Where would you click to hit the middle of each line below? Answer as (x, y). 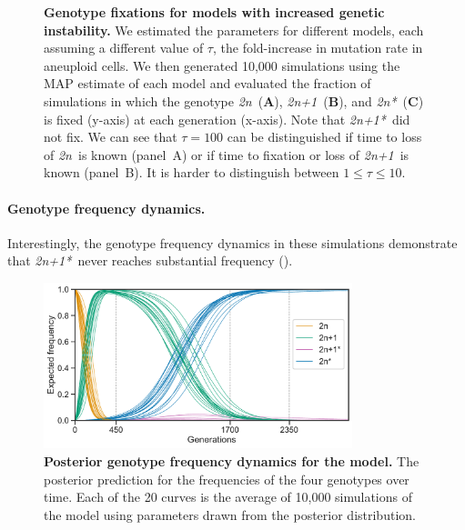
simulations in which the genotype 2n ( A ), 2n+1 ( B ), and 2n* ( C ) (234, 100)
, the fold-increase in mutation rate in (318, 48)
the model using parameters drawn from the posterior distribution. (230, 514)
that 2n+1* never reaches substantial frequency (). (150, 260)
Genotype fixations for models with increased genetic (214, 12)
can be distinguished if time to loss (324, 137)
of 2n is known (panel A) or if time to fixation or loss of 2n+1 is (227, 154)
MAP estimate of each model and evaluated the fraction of (207, 83)
